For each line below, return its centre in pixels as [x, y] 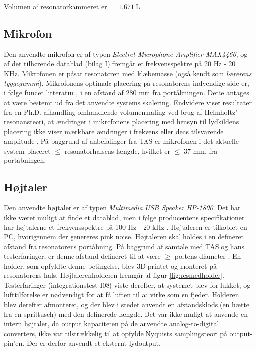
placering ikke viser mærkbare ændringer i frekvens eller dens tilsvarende [114, 131]
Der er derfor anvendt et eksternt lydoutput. [93, 343]
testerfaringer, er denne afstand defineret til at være [82, 256]
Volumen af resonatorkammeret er [55, 6]
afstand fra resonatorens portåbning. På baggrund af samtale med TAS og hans [124, 246]
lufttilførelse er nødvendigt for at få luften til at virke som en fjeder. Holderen [122, 294]
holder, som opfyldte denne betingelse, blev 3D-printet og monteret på [110, 265]
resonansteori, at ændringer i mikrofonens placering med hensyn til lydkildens [122, 121]
